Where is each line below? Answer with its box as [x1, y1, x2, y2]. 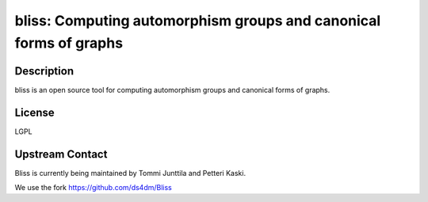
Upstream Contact [14, 147, 108, 161]
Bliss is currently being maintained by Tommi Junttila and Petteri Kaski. [14, 168, 246, 177]
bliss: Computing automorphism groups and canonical [14, 12, 381, 29]
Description [14, 64, 75, 78]
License [14, 105, 55, 119]
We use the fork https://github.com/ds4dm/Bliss [14, 183, 172, 192]
